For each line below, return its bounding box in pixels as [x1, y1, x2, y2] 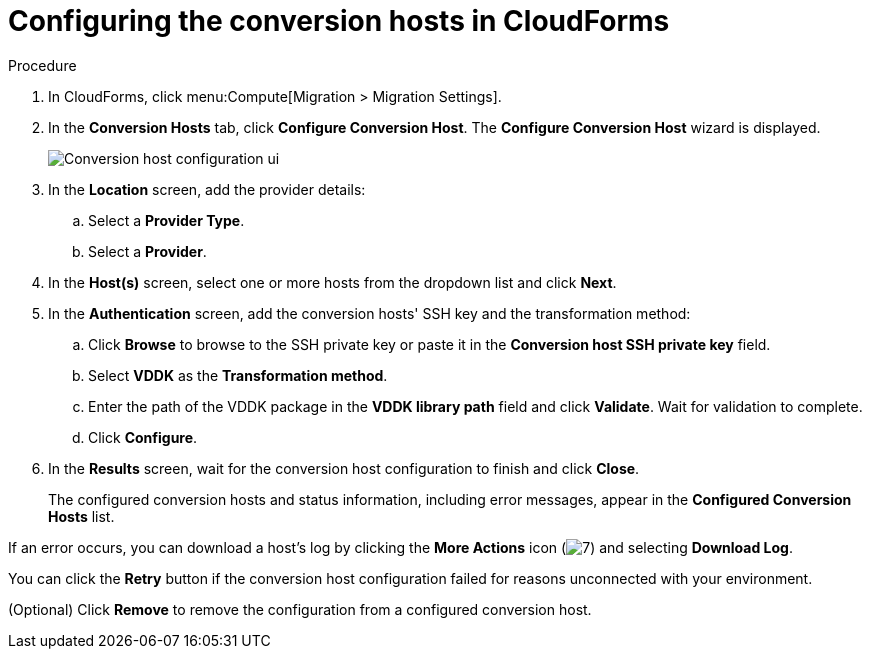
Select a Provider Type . [88, 211, 245, 229]
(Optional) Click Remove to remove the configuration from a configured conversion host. [8, 600, 592, 618]
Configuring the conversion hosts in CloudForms [8, 4, 670, 38]
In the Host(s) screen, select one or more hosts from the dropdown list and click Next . [48, 273, 617, 291]
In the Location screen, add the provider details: [48, 180, 366, 198]
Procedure [8, 56, 77, 74]
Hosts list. [48, 507, 115, 525]
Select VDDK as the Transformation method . [88, 366, 388, 384]
